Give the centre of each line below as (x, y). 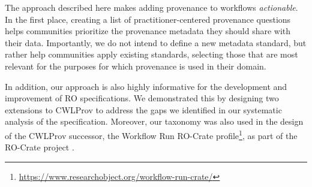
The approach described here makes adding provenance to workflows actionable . (151, 7)
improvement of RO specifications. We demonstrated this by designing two (142, 98)
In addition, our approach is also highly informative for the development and (146, 86)
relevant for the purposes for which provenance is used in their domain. (136, 66)
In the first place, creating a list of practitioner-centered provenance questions (148, 19)
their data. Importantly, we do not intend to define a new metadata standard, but (156, 42)
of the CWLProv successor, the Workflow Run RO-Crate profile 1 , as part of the (151, 134)
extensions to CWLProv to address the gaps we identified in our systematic (143, 109)
